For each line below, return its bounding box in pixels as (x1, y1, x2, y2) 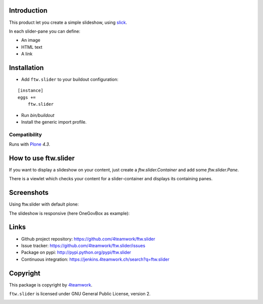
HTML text (21, 44, 42, 50)
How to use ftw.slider (9, 154, 75, 162)
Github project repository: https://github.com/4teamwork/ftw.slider (21, 236, 155, 242)
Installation (9, 63, 44, 72)
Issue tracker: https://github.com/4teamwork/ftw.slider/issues (21, 243, 146, 248)
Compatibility (9, 131, 42, 138)
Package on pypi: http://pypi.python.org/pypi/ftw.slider (21, 249, 131, 255)
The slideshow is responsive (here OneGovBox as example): (9, 210, 130, 216)
